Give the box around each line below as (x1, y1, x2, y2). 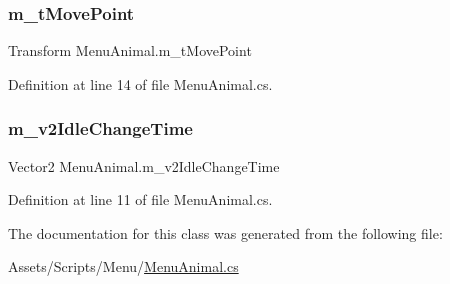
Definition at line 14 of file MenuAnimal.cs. (8, 73, 273, 94)
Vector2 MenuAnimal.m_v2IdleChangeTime (8, 155, 280, 176)
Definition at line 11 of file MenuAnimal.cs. (8, 189, 273, 210)
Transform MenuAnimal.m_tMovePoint (8, 40, 252, 61)
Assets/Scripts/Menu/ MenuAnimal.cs (8, 256, 239, 277)
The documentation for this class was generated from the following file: (8, 222, 443, 243)
